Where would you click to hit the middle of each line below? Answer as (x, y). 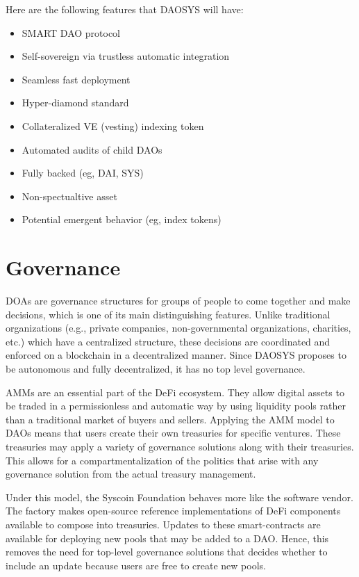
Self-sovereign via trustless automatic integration (126, 56)
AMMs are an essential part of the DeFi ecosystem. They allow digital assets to (175, 392)
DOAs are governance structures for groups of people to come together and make (178, 301)
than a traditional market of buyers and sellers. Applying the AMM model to (170, 419)
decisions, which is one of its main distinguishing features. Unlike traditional (168, 314)
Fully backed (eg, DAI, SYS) (83, 173)
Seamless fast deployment (76, 79)
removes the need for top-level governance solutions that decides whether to (167, 552)
